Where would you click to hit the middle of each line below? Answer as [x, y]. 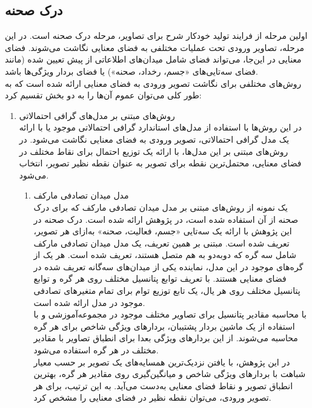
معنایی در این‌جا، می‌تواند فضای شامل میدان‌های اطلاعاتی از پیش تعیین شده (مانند [153, 59]
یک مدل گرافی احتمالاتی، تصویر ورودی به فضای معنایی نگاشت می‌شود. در [154, 139]
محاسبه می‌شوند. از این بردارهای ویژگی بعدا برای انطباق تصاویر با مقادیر [166, 338]
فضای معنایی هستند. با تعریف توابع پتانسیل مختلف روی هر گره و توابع [160, 278]
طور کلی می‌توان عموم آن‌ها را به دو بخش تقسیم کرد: [103, 95]
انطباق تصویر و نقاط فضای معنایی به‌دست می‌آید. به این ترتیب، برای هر [163, 385]
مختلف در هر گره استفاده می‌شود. [96, 350]
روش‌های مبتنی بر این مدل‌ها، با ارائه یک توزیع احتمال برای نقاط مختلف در [154, 151]
